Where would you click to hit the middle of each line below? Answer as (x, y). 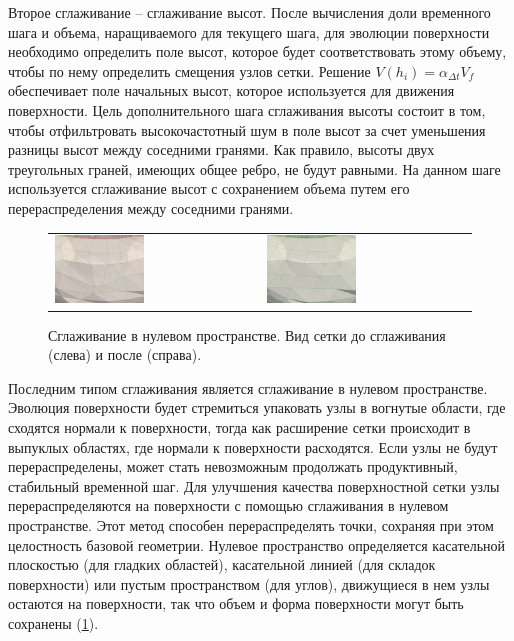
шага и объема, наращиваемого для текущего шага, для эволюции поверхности (249, 31)
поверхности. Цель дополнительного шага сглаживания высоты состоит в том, (247, 109)
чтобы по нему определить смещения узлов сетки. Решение (189, 70)
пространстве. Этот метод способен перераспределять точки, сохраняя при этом (251, 524)
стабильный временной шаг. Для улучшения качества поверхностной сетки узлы (254, 485)
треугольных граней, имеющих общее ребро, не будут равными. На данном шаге (254, 168)
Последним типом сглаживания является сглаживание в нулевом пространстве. (248, 387)
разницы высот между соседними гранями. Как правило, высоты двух (221, 149)
